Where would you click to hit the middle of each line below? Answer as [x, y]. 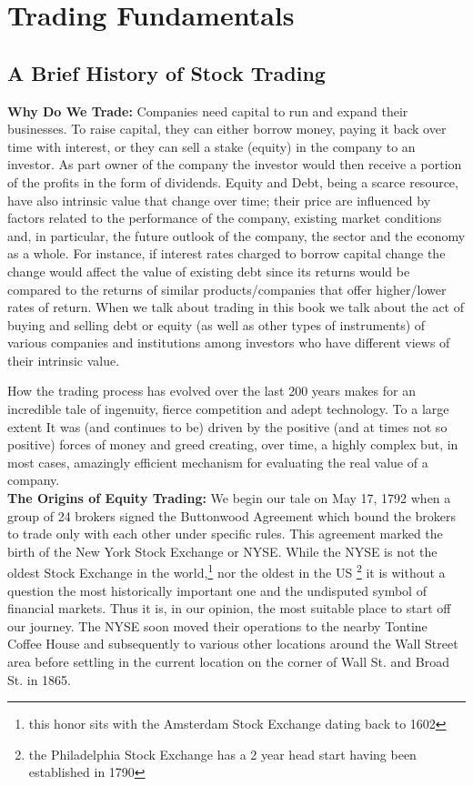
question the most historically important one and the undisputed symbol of [217, 590]
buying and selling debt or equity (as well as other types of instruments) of [216, 324]
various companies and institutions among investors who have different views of [229, 343]
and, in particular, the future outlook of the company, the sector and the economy [236, 235]
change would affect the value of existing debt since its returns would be [209, 271]
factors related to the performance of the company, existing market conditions [225, 218]
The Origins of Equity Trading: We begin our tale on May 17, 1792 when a [229, 498]
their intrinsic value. [64, 360]
